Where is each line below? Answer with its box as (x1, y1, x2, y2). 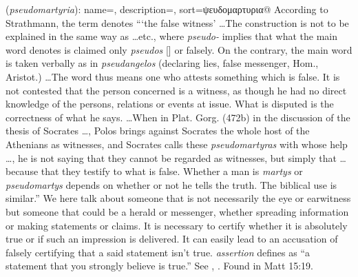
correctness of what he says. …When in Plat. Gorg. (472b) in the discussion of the (6, 110, 350, 124)
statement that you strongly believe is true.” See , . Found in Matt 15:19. (6, 258, 313, 273)
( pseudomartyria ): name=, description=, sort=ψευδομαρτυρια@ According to (6, 2, 328, 16)
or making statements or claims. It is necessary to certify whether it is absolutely (6, 218, 348, 232)
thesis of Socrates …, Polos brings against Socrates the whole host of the (6, 123, 310, 138)
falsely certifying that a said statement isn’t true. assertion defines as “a (6, 245, 310, 259)
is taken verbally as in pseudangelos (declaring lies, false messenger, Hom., (6, 56, 319, 70)
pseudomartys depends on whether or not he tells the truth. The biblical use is (6, 177, 337, 192)
